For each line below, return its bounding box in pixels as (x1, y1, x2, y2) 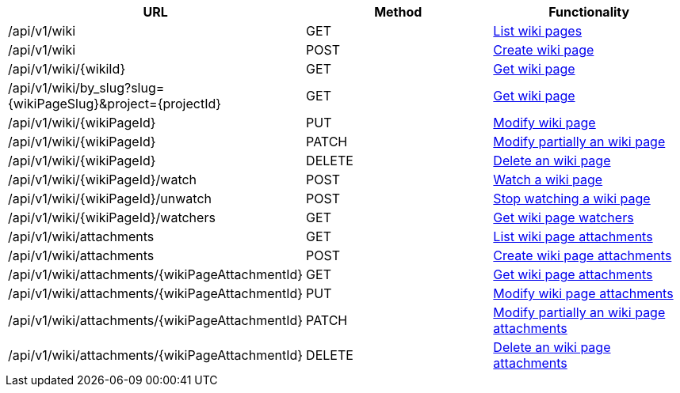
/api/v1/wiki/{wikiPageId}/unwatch (8, 191, 212, 206)
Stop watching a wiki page (493, 191, 651, 206)
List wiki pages (493, 23, 583, 39)
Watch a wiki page (493, 172, 603, 187)
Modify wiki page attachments (493, 285, 674, 301)
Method (374, 4, 422, 20)
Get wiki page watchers (493, 210, 634, 225)
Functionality (548, 4, 630, 20)
